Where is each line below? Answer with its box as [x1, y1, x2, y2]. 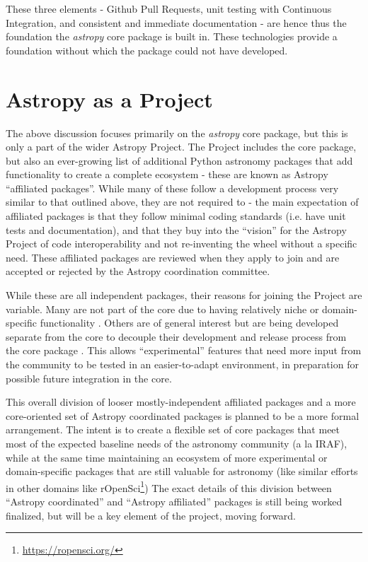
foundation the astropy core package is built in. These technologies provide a [6, 29, 338, 44]
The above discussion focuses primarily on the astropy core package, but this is [6, 125, 348, 140]
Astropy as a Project [6, 84, 213, 113]
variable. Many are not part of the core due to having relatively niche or [6, 301, 319, 316]
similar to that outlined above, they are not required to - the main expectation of [6, 194, 359, 209]
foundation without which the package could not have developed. [6, 42, 288, 57]
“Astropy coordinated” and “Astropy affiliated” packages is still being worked [6, 494, 343, 508]
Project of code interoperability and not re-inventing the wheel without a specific [6, 236, 357, 251]
